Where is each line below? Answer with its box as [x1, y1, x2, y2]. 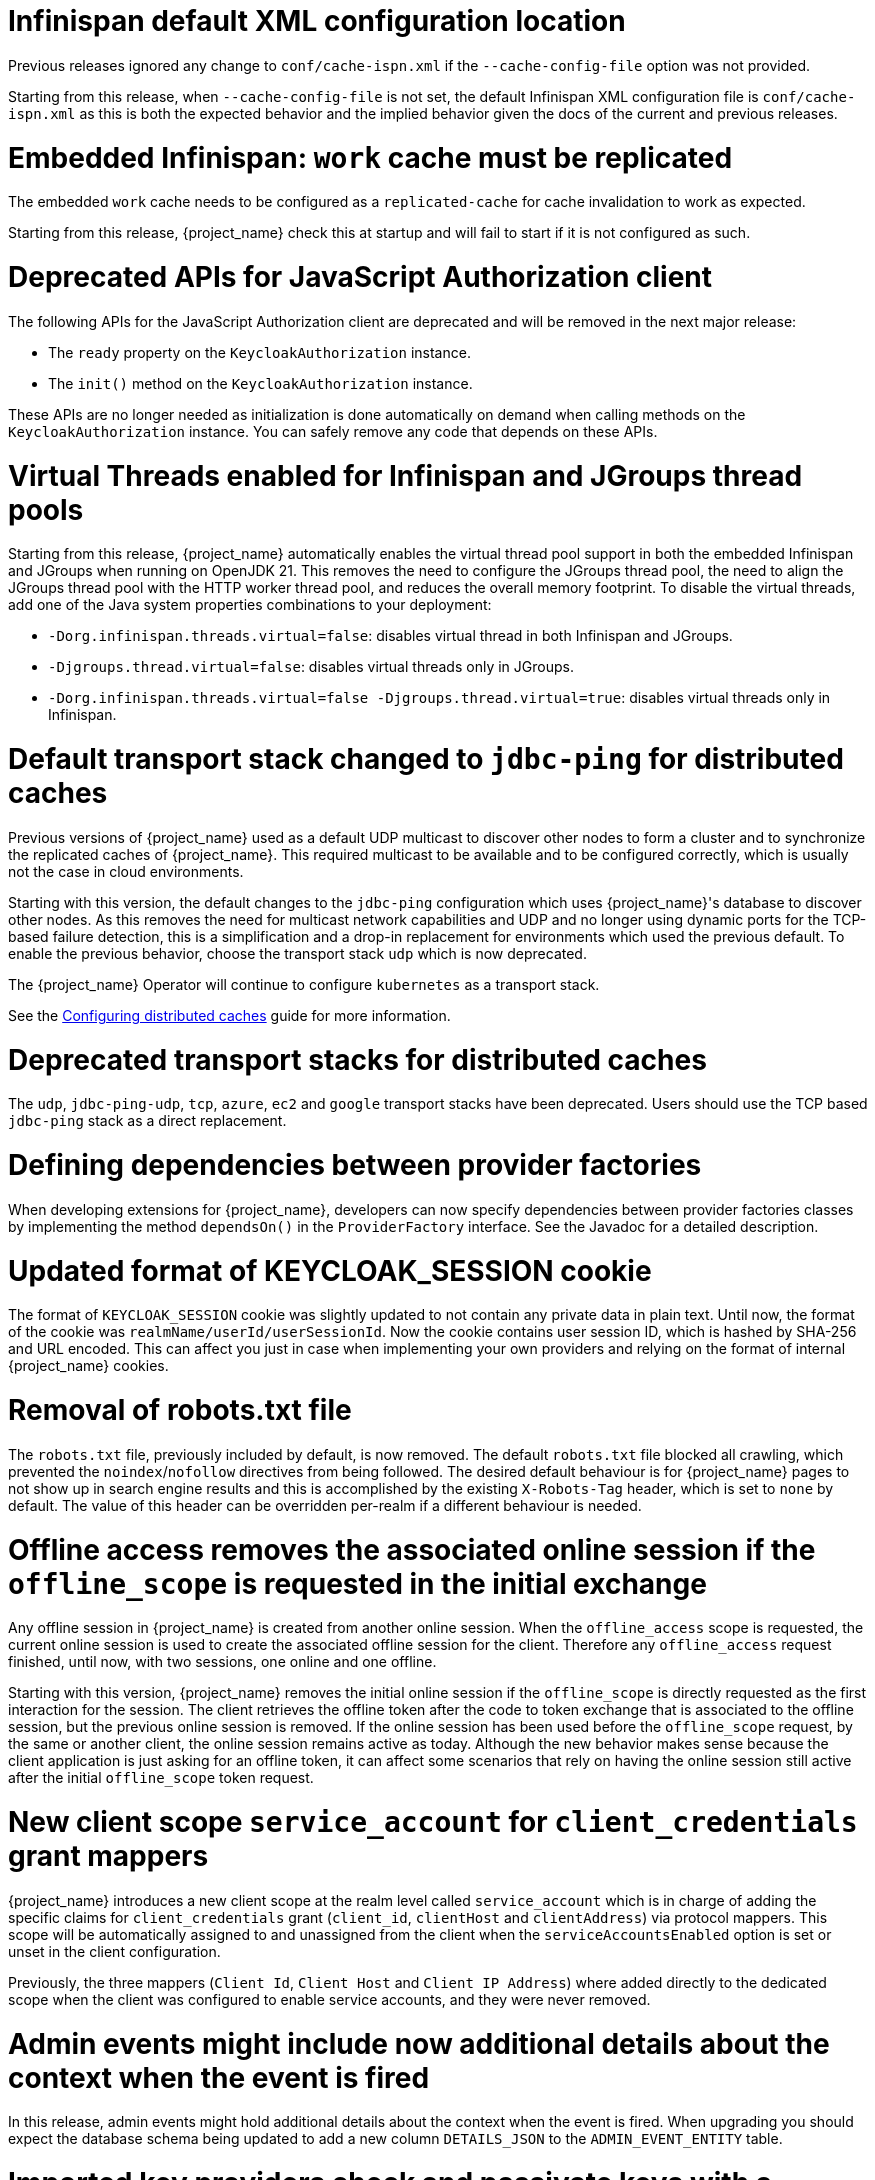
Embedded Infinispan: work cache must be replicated [8, 140, 733, 175]
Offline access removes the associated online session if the [8, 1532, 816, 1567]
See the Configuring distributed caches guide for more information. [8, 1006, 451, 1024]
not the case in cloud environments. [8, 862, 244, 880]
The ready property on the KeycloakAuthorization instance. [48, 343, 471, 361]
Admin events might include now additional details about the [8, 2026, 830, 2061]
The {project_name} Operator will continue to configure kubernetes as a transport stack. [8, 975, 600, 993]
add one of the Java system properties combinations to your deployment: [8, 596, 492, 614]
